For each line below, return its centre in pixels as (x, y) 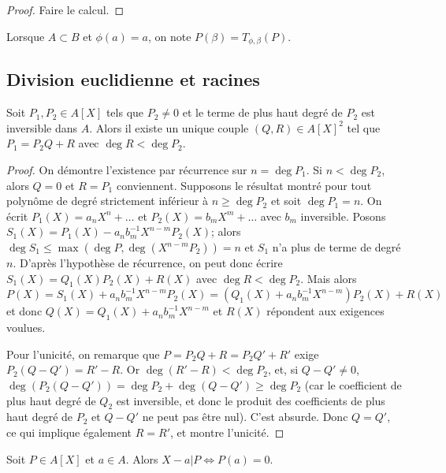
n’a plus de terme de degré (336, 247)
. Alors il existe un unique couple (169, 127)
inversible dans (42, 127)
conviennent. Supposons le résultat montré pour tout (244, 185)
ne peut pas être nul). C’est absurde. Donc (245, 417)
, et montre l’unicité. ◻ (227, 432)
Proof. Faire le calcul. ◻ (65, 9)
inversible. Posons (343, 216)
